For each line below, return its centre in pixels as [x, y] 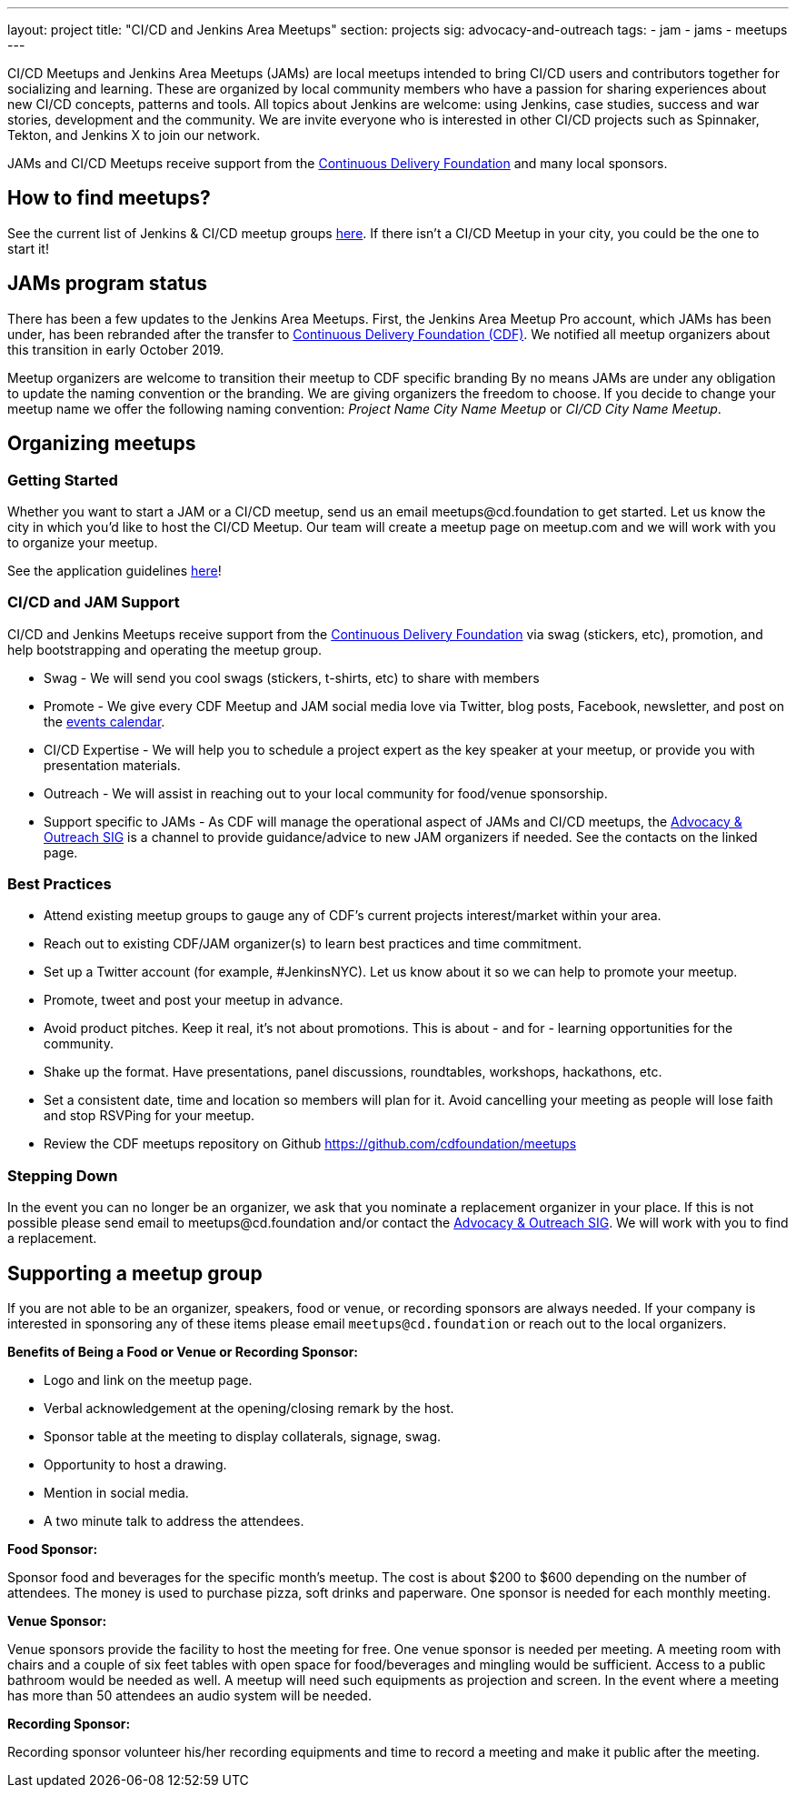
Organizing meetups [102, 444]
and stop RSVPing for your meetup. [149, 1116]
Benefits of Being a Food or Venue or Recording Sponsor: [183, 1352]
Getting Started [63, 480]
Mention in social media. [116, 1493]
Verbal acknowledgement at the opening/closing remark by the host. [249, 1408]
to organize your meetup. [83, 542]
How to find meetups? [109, 198]
